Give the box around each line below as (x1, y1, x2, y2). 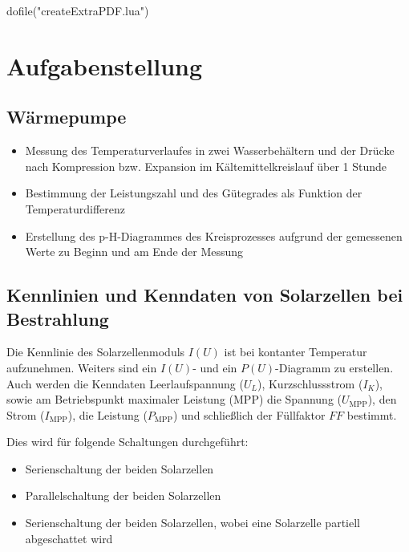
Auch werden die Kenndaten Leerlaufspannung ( (6, 375, 244, 392)
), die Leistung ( (67, 406, 148, 423)
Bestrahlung (6, 306, 109, 331)
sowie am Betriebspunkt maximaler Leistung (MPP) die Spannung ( (6, 391, 342, 408)
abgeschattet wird (25, 530, 113, 546)
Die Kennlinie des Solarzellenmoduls (6, 343, 185, 360)
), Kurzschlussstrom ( (257, 375, 363, 392)
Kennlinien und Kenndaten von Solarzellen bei (6, 282, 403, 307)
